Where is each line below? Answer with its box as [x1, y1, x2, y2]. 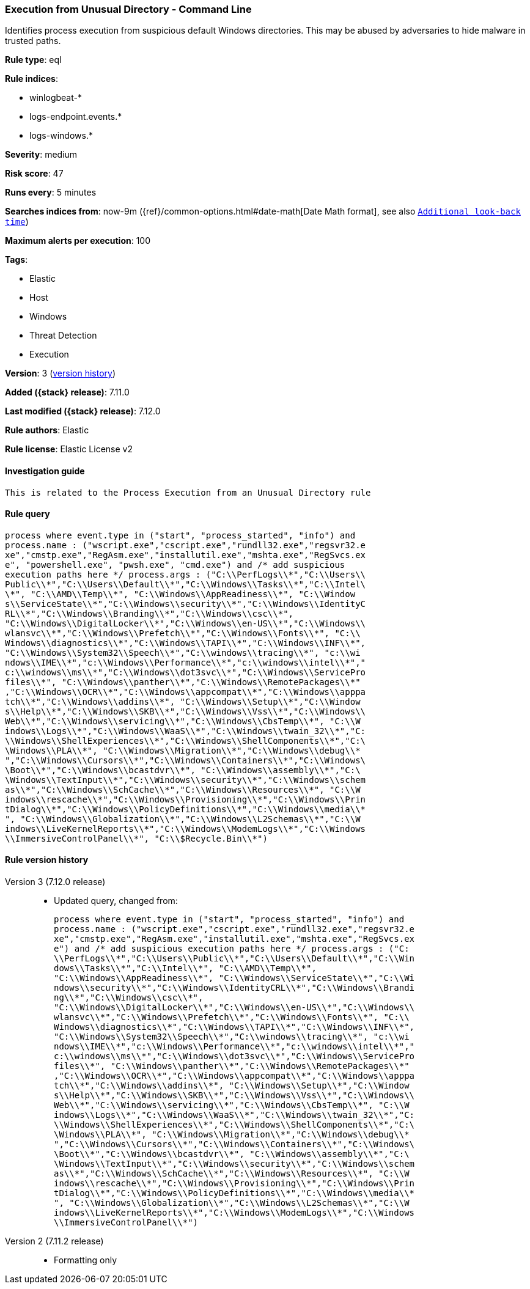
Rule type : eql [5, 54, 62, 65]
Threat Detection [29, 330, 97, 341]
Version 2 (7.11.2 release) [5, 1236, 104, 1247]
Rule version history [5, 854, 89, 865]
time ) [5, 216, 29, 227]
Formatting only [54, 1255, 117, 1266]
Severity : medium [5, 149, 78, 160]
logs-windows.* [29, 130, 93, 141]
